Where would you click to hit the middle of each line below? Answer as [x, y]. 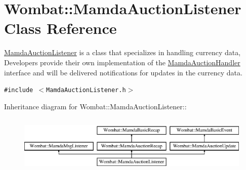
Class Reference [60, 28]
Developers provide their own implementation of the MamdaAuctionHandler [122, 62]
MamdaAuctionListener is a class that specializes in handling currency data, [122, 52]
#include [19, 90]
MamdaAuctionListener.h [86, 90]
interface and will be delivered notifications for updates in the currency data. [123, 72]
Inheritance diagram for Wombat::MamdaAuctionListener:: [95, 106]
